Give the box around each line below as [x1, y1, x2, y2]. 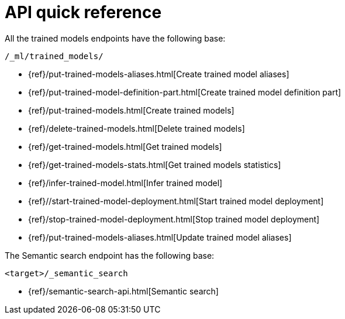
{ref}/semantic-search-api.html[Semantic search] [28, 286, 219, 296]
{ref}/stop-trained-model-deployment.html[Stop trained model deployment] [28, 214, 320, 224]
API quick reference [5, 2, 162, 22]
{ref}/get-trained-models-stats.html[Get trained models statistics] [28, 159, 281, 170]
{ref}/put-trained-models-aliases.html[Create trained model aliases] [28, 68, 289, 79]
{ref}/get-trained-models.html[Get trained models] [28, 141, 222, 152]
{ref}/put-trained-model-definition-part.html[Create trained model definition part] [28, 87, 341, 97]
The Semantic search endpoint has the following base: [5, 250, 215, 260]
